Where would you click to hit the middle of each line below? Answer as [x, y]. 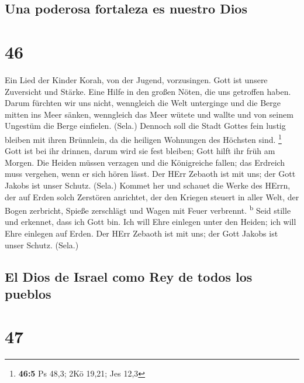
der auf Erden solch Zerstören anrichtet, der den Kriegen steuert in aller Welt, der [152, 196]
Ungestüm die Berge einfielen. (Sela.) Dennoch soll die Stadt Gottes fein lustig [145, 126]
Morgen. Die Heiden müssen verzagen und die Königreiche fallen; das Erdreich [145, 162]
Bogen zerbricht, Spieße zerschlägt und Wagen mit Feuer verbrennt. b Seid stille [148, 209]
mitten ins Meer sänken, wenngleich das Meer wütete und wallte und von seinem [149, 114]
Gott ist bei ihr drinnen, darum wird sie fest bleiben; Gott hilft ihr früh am [140, 151]
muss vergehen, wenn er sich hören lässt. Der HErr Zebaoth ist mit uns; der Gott [150, 174]
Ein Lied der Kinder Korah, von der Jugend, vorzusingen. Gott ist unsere [136, 79]
